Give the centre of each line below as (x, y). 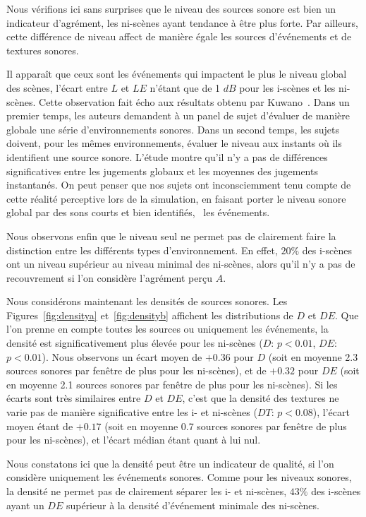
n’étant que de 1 (185, 87)
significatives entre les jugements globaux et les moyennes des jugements (162, 171)
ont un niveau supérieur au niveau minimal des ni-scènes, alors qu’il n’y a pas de (181, 264)
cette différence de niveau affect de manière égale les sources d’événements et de (179, 36)
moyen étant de (40, 426)
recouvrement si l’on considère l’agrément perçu (109, 277)
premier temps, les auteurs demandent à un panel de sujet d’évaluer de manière (178, 115)
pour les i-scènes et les (287, 87)
